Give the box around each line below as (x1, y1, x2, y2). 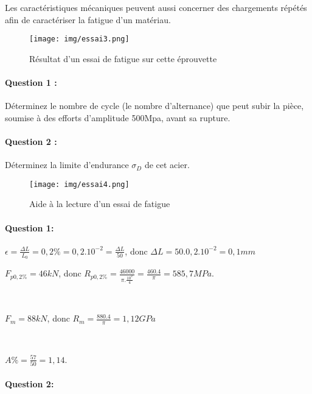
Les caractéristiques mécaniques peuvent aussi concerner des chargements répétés (5, 1, 307, 13)
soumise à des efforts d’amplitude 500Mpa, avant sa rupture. (5, 111, 231, 124)
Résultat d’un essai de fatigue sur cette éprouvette (29, 52, 217, 65)
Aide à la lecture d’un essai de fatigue (29, 197, 170, 210)
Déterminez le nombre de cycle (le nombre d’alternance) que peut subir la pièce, (5, 99, 304, 112)
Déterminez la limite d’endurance (5, 158, 129, 171)
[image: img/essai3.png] (29, 35, 130, 44)
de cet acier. (144, 158, 190, 171)
